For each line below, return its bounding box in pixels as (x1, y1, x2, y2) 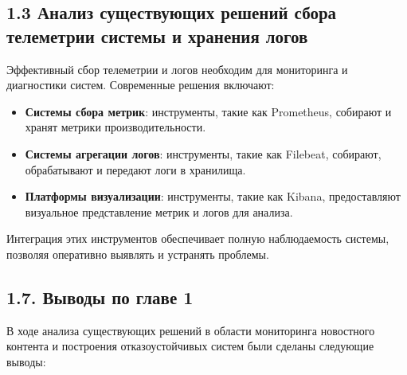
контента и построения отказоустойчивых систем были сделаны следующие (6, 338, 374, 354)
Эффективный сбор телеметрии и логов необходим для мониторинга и (6, 61, 348, 77)
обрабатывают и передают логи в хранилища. (25, 161, 246, 178)
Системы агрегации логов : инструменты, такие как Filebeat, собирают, (25, 145, 382, 162)
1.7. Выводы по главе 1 (6, 284, 194, 309)
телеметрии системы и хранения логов (6, 23, 308, 48)
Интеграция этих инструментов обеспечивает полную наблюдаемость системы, (6, 230, 389, 247)
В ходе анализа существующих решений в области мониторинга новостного (6, 322, 375, 338)
